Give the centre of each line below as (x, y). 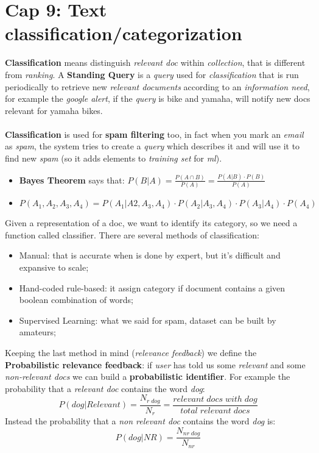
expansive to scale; (54, 267)
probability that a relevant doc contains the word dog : (105, 388)
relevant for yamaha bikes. (54, 110)
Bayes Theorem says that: (72, 180)
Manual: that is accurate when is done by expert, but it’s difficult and (150, 255)
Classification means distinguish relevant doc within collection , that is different (155, 62)
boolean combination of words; (76, 300)
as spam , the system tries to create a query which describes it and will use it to (152, 146)
